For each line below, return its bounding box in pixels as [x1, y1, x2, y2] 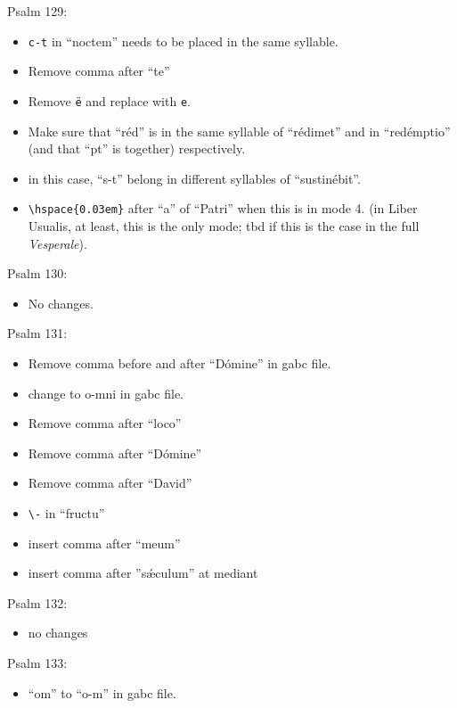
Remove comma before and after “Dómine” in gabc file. [28, 353, 331, 372]
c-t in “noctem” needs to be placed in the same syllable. [28, 31, 339, 50]
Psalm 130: [7, 264, 68, 283]
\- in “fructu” [28, 503, 105, 522]
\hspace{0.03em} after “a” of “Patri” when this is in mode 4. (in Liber [28, 199, 418, 218]
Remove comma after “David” [28, 473, 192, 492]
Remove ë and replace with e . [28, 91, 191, 110]
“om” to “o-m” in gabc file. [28, 683, 176, 702]
